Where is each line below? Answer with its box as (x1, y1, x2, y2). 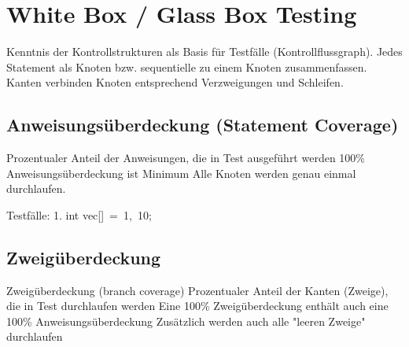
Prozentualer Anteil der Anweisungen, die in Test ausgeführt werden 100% (6, 150, 366, 166)
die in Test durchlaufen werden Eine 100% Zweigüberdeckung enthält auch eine (6, 297, 389, 314)
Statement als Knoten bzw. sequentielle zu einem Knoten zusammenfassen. (6, 58, 367, 75)
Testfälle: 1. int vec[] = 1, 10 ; (6, 206, 152, 223)
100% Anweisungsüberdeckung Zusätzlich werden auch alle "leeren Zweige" (6, 312, 366, 329)
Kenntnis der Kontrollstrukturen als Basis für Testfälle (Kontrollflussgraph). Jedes (6, 43, 403, 60)
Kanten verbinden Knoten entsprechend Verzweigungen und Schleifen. (6, 74, 344, 90)
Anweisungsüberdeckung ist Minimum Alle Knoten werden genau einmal (6, 164, 356, 181)
